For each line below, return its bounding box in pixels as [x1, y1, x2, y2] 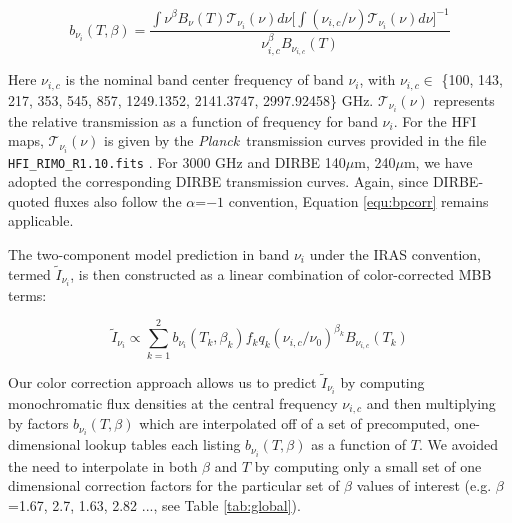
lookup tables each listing [85, 434, 241, 455]
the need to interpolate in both [8, 455, 198, 476]
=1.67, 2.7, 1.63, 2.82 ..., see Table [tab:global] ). [8, 494, 301, 515]
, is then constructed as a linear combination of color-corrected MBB [70, 263, 492, 284]
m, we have [403, 151, 473, 172]
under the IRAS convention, [309, 243, 482, 264]
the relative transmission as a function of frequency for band [8, 110, 378, 131]
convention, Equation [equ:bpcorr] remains [228, 190, 489, 211]
